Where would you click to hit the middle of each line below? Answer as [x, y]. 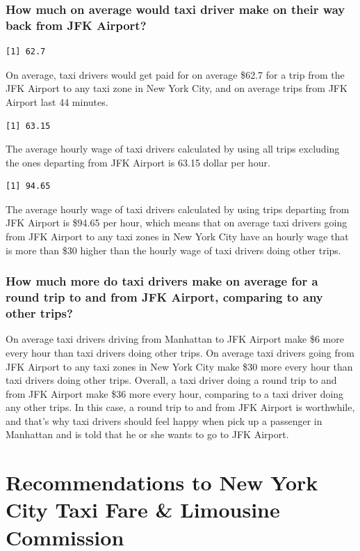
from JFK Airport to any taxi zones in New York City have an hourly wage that [177, 236]
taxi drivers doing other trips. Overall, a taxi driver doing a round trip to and [171, 380]
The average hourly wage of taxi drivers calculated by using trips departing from [178, 209]
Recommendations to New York [162, 482]
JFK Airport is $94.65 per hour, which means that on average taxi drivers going [177, 223]
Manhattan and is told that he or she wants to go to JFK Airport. [147, 434]
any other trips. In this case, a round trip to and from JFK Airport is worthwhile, [180, 407]
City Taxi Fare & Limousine [143, 510]
